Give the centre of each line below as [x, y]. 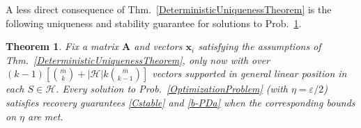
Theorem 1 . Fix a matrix [62, 46]
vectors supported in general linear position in [249, 73]
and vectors [158, 46]
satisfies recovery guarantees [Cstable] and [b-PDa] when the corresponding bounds [180, 102]
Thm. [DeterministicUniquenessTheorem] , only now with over [138, 59]
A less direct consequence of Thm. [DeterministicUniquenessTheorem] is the [169, 9]
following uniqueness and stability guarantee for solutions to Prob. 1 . [154, 23]
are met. [46, 116]
